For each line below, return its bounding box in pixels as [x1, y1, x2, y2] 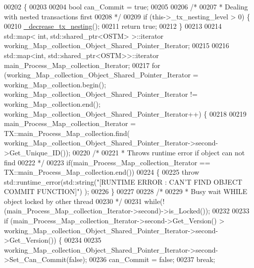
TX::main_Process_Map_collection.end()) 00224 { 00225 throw [4, 167, 200, 177]
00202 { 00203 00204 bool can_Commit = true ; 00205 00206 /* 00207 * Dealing [4, 1, 248, 11]
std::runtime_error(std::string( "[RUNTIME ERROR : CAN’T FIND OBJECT [4, 176, 243, 187]
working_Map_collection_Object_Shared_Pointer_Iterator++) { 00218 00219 [4, 108, 247, 119]
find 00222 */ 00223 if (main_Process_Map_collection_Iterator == [4, 157, 210, 167]
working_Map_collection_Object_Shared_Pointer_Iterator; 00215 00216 [4, 40, 229, 51]
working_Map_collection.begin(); [4, 79, 106, 89]
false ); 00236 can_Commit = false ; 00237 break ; [69, 254, 215, 265]
